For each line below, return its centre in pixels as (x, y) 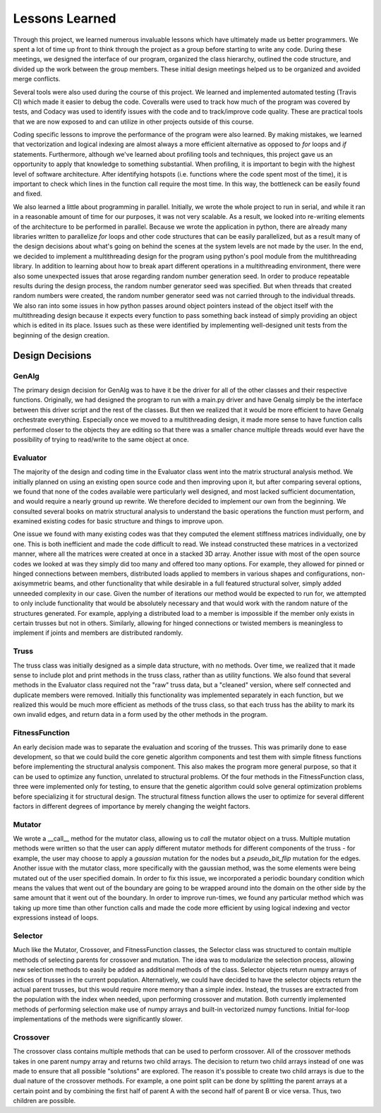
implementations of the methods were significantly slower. (98, 1019)
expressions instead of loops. (56, 917)
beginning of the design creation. (61, 335)
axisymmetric (33, 583)
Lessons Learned (65, 18)
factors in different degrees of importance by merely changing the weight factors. (132, 806)
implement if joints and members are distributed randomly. (98, 633)
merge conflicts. (37, 79)
